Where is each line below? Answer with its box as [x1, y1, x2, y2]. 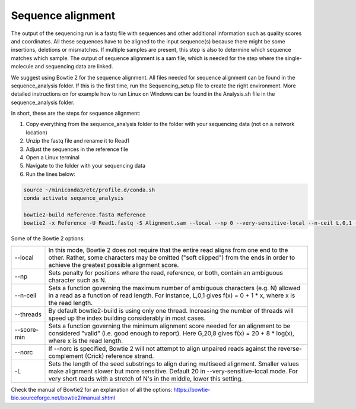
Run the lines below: [26, 170, 75, 178]
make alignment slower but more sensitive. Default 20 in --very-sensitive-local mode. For [48, 367, 298, 375]
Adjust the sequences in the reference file [26, 146, 129, 153]
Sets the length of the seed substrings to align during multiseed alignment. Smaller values [48, 360, 300, 368]
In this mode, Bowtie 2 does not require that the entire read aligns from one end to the [48, 246, 288, 254]
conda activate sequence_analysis [23, 195, 124, 202]
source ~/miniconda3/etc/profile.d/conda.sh [23, 186, 155, 193]
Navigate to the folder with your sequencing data [26, 162, 145, 169]
